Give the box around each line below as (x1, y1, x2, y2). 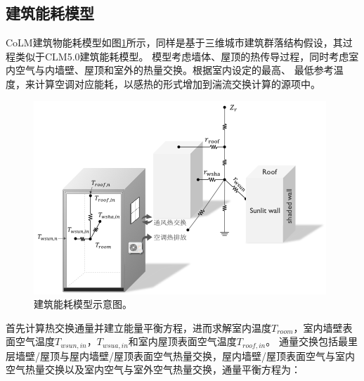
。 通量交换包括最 (266, 334, 348, 349)
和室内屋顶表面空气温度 (128, 334, 237, 349)
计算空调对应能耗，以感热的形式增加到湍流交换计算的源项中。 (34, 76, 320, 91)
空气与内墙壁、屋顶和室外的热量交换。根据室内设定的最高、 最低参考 (15, 63, 334, 77)
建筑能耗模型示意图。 (34, 297, 132, 311)
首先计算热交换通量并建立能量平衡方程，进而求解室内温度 (6, 320, 271, 335)
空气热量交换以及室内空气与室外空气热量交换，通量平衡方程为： (6, 362, 301, 377)
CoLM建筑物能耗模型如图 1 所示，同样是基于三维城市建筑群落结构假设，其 (6, 35, 343, 50)
